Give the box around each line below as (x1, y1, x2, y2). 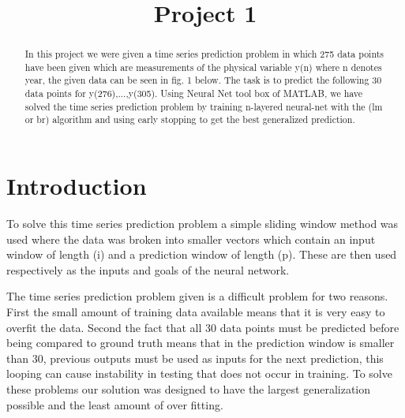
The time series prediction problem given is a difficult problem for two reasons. (6, 288, 388, 304)
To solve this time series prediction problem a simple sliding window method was (6, 215, 399, 232)
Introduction (6, 170, 147, 202)
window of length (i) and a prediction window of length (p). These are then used (6, 246, 397, 263)
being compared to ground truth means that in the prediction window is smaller (6, 334, 395, 351)
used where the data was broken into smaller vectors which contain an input (6, 230, 376, 247)
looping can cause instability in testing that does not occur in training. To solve (6, 365, 392, 382)
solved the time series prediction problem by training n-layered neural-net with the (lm (24, 99, 383, 113)
